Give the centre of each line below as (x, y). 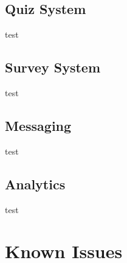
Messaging (38, 125)
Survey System (53, 67)
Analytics (35, 184)
